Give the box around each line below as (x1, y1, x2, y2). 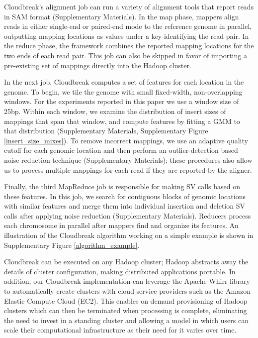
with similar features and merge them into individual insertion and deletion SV (4, 201, 245, 211)
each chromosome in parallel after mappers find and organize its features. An (4, 220, 239, 230)
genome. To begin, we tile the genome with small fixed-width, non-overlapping (4, 86, 243, 97)
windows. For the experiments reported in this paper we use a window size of (4, 96, 239, 107)
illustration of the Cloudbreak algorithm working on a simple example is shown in (4, 230, 254, 240)
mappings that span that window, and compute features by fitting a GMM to (4, 115, 240, 126)
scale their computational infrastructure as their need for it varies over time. (4, 325, 237, 335)
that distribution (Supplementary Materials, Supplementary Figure (4, 125, 208, 136)
